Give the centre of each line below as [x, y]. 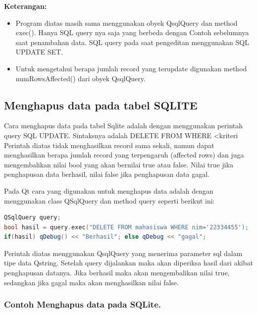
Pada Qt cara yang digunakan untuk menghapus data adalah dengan [109, 190]
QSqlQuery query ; [32, 218]
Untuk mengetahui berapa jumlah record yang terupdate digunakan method [131, 68]
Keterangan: [26, 6]
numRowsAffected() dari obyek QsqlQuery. [80, 78]
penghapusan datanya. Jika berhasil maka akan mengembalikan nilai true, [117, 273]
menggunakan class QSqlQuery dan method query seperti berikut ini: [109, 200]
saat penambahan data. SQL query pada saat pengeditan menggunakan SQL [132, 42]
